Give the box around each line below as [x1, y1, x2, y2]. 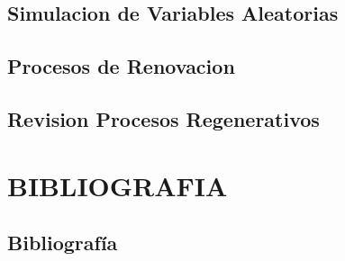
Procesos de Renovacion [7, 52, 235, 80]
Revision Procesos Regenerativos [7, 104, 320, 132]
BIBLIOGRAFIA [7, 166, 228, 203]
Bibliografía [7, 229, 118, 256]
